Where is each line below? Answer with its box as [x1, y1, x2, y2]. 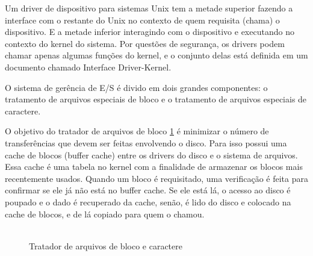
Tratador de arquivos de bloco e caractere [29, 239, 182, 252]
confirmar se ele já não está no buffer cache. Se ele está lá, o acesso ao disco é [5, 184, 291, 196]
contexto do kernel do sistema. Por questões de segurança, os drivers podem [5, 37, 285, 49]
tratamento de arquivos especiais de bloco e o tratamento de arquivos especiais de [5, 93, 307, 105]
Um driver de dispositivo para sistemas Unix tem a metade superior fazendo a [5, 2, 293, 14]
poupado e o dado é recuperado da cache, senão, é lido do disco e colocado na [5, 195, 291, 208]
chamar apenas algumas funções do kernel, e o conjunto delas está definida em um [5, 49, 308, 61]
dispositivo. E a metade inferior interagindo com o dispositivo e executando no [5, 25, 294, 38]
